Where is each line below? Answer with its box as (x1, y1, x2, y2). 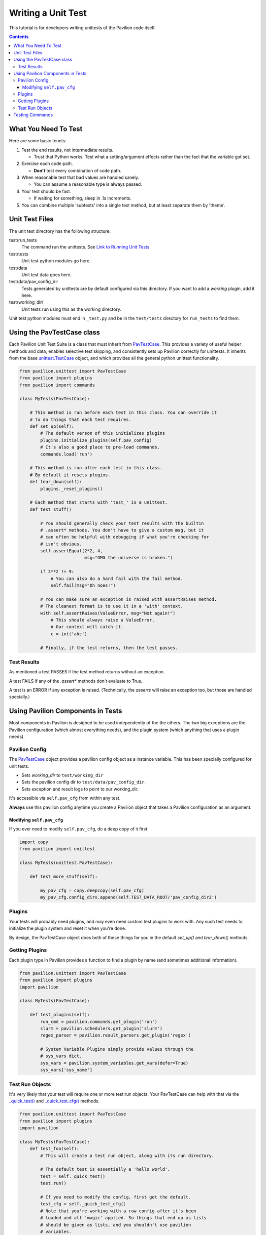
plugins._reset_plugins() (40, 486, 103, 492)
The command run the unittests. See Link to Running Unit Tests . (21, 244, 151, 250)
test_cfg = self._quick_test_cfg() (40, 1201, 127, 1207)
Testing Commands (13, 112, 53, 118)
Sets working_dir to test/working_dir (21, 772, 103, 778)
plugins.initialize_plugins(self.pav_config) (40, 437, 152, 443)
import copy (19, 839, 49, 845)
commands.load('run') (40, 451, 93, 457)
